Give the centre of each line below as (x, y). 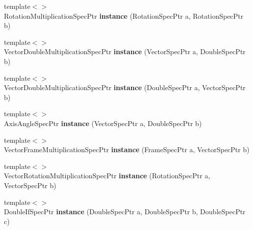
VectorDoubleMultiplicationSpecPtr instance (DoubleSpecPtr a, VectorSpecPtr (125, 87)
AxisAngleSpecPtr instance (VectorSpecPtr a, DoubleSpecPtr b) (103, 123)
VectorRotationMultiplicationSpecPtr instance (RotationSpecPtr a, (107, 176)
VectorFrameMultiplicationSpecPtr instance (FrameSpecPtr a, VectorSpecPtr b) (127, 149)
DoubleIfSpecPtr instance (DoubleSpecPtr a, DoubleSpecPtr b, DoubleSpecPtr (125, 212)
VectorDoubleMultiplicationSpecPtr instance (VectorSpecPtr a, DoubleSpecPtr (125, 51)
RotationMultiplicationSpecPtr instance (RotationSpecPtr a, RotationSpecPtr (124, 16)
